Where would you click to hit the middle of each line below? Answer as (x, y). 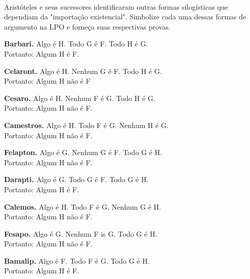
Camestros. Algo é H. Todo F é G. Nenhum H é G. (86, 125)
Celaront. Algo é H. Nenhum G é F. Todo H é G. (83, 71)
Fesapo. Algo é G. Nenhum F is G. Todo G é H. (81, 233)
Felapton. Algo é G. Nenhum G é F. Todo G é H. (83, 152)
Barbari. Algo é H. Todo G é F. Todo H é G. (76, 44)
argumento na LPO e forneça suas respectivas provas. (87, 26)
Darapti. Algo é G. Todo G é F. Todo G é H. (76, 179)
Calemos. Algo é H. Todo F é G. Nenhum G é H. (83, 206)
